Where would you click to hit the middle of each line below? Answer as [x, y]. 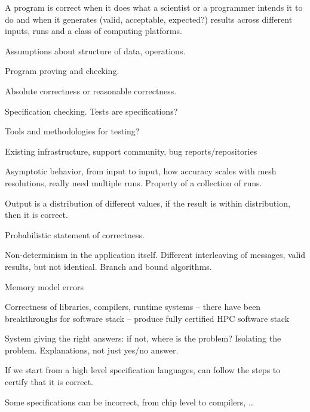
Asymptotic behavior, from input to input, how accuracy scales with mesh [141, 171]
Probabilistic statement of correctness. [75, 234]
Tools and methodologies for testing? [72, 131]
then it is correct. [36, 215]
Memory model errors [44, 286]
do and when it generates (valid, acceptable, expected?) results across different [149, 19]
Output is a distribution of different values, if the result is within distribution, [148, 203]
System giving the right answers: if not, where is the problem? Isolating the [143, 338]
